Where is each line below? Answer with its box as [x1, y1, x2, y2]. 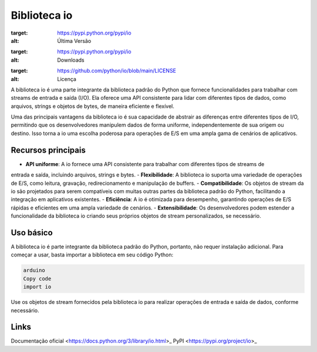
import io [23, 283, 52, 290]
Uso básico [11, 228, 53, 238]
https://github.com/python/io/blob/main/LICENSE [57, 67, 176, 75]
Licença [57, 75, 76, 82]
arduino [23, 267, 45, 274]
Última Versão [57, 37, 92, 44]
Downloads [57, 56, 85, 63]
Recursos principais [11, 145, 86, 155]
